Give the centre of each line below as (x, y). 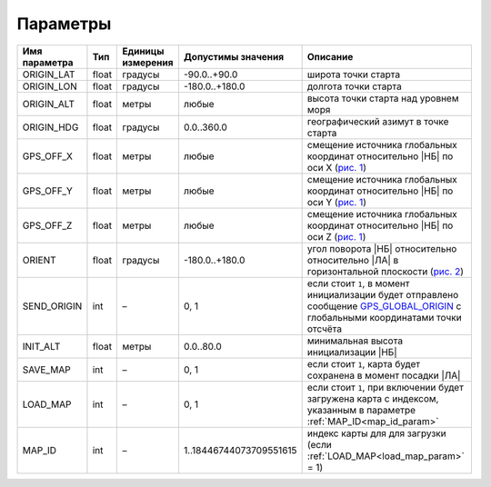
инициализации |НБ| (352, 352)
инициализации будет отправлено (383, 294)
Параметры (64, 24)
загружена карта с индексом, (373, 398)
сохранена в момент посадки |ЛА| (384, 375)
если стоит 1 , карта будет (364, 363)
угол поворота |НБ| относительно (382, 248)
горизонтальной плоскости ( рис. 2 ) (385, 271)
